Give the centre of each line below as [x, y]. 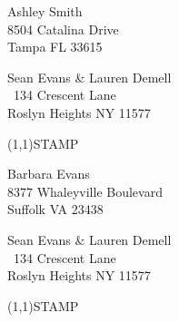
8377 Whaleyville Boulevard [85, 191]
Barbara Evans [49, 174]
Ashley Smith [45, 11]
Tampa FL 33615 [55, 47]
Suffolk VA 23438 [55, 209]
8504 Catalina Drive [63, 29]
